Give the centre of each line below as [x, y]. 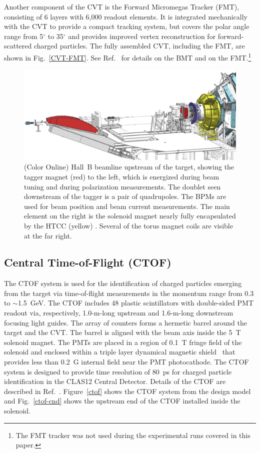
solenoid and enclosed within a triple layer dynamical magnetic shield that [120, 352]
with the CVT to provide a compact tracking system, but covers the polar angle [127, 26]
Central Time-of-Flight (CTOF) [88, 262]
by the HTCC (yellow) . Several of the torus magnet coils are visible [128, 225]
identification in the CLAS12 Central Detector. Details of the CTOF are [115, 381]
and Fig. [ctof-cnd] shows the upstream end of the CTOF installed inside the [122, 401]
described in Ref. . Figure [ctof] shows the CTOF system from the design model [127, 391]
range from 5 [24, 36]
